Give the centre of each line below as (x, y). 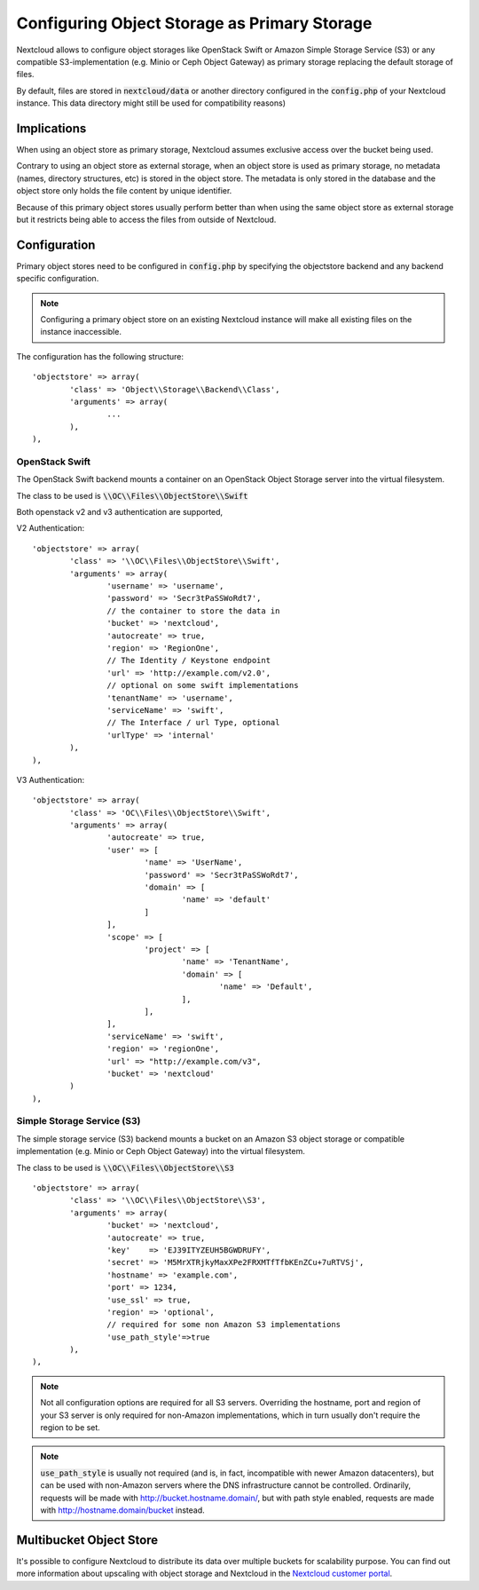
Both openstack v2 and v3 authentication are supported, (120, 512)
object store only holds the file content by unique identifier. (124, 191)
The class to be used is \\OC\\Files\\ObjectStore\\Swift (132, 495)
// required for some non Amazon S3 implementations (224, 1325)
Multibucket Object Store (87, 1540)
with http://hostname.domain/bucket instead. (122, 1510)
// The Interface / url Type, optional (193, 723)
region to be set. (71, 1428)
